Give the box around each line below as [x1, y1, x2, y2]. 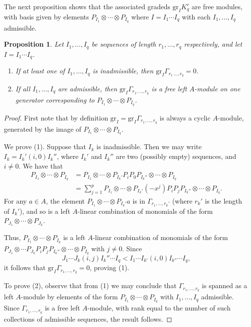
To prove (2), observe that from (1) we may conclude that [4, 280, 177, 291]
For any [4, 195, 27, 206]
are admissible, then [58, 84, 117, 94]
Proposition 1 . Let [4, 39, 64, 49]
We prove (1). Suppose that [4, 141, 86, 152]
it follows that [4, 262, 46, 273]
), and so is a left [19, 206, 71, 216]
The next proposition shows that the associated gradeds [4, 1, 170, 11]
